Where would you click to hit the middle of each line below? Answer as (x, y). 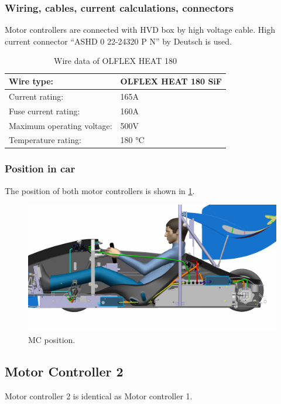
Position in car (40, 169)
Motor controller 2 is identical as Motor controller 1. (99, 395)
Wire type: (31, 81)
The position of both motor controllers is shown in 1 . (100, 190)
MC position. (52, 340)
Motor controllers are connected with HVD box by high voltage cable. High (140, 30)
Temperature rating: (45, 140)
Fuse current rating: (44, 111)
